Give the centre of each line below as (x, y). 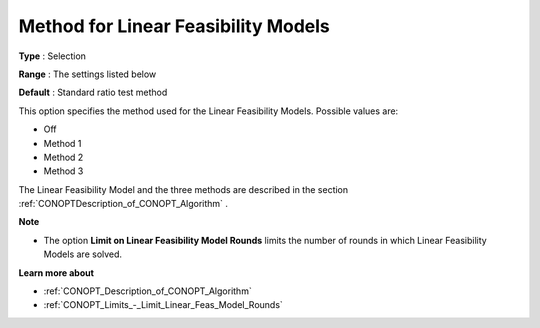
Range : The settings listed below (87, 74)
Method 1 (62, 143)
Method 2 (63, 157)
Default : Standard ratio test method (93, 92)
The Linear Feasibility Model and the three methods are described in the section (183, 189)
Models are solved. (83, 254)
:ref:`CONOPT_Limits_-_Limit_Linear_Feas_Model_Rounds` (163, 305)
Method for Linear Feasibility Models (174, 26)
